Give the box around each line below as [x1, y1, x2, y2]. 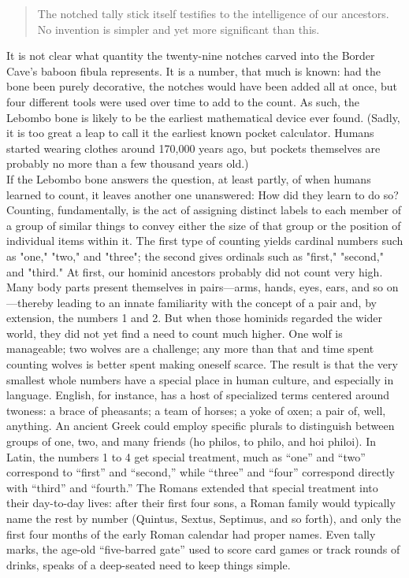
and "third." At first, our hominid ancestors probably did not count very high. [6, 263, 383, 280]
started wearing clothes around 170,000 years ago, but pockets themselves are [6, 139, 381, 156]
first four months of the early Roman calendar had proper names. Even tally [6, 525, 376, 542]
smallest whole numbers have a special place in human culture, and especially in [6, 371, 394, 387]
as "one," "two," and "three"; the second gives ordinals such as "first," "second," [6, 247, 384, 264]
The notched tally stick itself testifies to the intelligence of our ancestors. [37, 6, 389, 21]
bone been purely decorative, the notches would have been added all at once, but [6, 78, 397, 94]
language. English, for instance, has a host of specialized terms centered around [6, 387, 390, 403]
